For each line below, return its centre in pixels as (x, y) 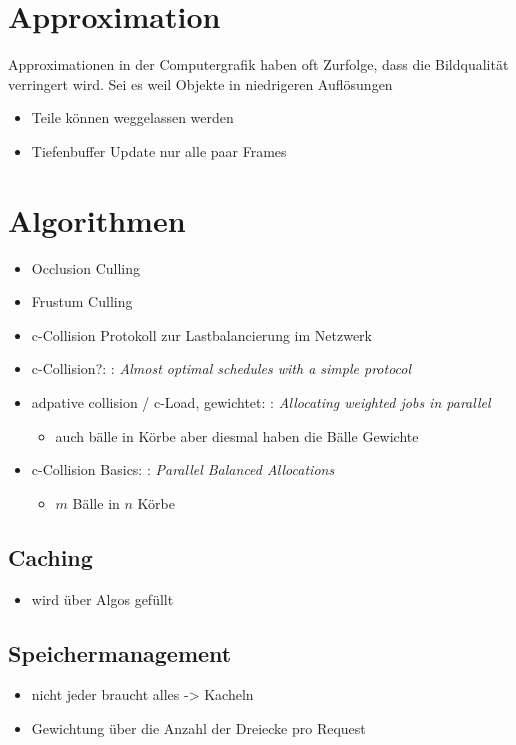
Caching (50, 556)
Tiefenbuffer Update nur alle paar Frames (159, 150)
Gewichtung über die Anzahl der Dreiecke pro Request (198, 727)
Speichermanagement (120, 652)
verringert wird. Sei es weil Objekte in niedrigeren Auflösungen (200, 83)
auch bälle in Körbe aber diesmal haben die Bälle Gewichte (237, 435)
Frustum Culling (82, 301)
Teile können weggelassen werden (132, 117)
